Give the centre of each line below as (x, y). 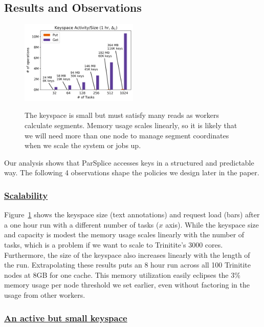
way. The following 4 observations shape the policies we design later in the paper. (132, 172)
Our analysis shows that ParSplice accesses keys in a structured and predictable (129, 162)
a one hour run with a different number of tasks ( (82, 224)
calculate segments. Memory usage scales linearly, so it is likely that (131, 125)
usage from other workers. (45, 295)
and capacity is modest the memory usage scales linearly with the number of (124, 234)
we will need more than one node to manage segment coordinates (127, 135)
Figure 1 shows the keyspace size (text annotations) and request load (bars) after (132, 214)
